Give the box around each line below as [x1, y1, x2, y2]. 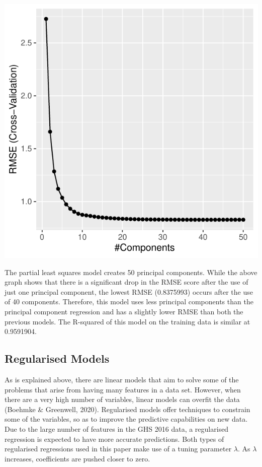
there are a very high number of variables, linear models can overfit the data [5, 394, 240, 405]
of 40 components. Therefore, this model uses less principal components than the [5, 296, 253, 307]
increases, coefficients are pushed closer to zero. [5, 453, 150, 463]
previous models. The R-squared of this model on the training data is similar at [5, 316, 250, 326]
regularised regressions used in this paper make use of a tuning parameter [5, 443, 232, 454]
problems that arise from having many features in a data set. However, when [5, 384, 241, 394]
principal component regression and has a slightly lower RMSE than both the [5, 306, 243, 316]
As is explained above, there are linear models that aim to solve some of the [5, 374, 239, 384]
